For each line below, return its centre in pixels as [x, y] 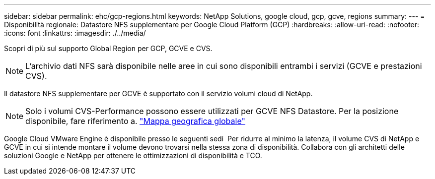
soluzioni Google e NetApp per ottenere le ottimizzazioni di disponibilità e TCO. [133, 155]
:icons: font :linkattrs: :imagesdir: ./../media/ [75, 33]
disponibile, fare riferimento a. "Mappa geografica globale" [135, 121]
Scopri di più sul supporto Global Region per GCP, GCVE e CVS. [108, 48]
